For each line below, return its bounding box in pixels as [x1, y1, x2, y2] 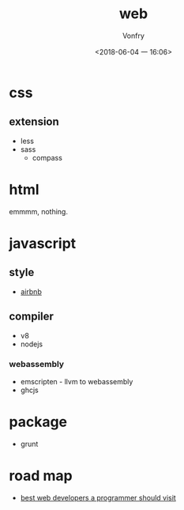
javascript [9, 234, 77, 252]
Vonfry [122, 31, 145, 40]
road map [9, 467, 73, 485]
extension [9, 115, 60, 129]
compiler [9, 310, 54, 323]
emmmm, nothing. [9, 206, 68, 216]
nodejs [20, 339, 43, 349]
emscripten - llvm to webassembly [20, 376, 133, 386]
